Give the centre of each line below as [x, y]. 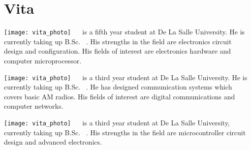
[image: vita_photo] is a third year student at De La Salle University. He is [126, 77]
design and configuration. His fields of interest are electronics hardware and [118, 51]
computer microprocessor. [43, 60]
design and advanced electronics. [53, 142]
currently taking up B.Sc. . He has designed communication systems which [118, 87]
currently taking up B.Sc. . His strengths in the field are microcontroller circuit [125, 132]
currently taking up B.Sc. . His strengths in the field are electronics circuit [118, 41]
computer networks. [34, 106]
